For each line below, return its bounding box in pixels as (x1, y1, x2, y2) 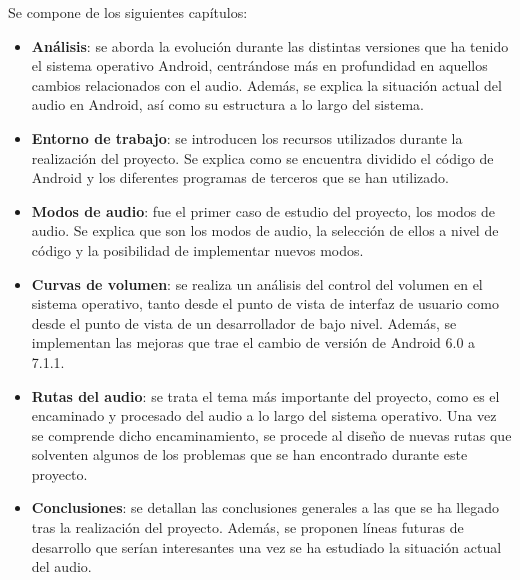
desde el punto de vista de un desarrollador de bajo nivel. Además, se (31, 312, 457, 333)
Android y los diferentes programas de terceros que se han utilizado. (31, 167, 449, 188)
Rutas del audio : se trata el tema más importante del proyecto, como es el (31, 385, 500, 406)
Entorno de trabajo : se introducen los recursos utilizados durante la (31, 127, 463, 148)
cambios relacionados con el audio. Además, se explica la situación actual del (31, 74, 502, 95)
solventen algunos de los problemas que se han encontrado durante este (31, 444, 468, 465)
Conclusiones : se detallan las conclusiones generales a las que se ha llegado (31, 497, 500, 518)
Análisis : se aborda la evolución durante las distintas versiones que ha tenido (31, 35, 509, 56)
